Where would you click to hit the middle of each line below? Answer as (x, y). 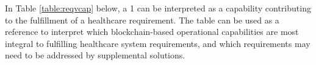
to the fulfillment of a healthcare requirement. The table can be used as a (142, 20)
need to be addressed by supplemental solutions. (95, 55)
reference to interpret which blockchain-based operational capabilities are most (152, 32)
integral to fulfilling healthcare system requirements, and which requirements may (158, 43)
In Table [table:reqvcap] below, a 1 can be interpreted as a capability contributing (158, 8)
